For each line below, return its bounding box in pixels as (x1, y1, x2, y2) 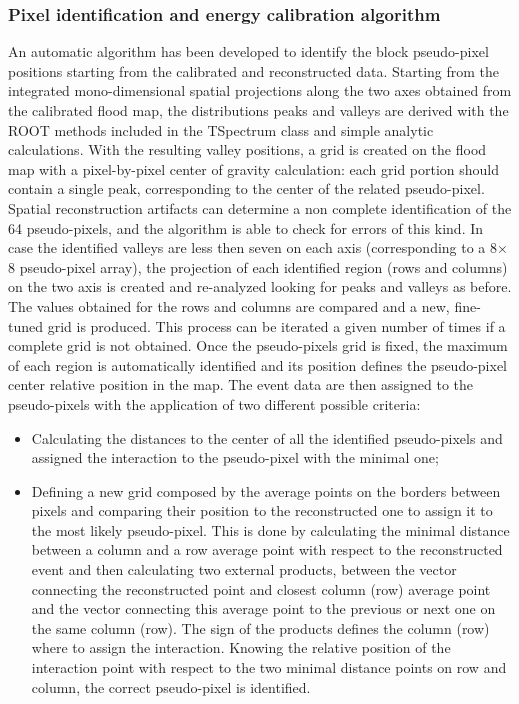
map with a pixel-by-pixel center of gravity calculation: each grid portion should (8, 158, 500, 179)
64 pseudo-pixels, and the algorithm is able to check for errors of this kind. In (8, 217, 484, 238)
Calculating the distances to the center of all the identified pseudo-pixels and (31, 427, 503, 448)
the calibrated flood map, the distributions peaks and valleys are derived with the (8, 100, 509, 120)
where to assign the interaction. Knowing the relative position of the (31, 637, 451, 658)
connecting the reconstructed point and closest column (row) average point (31, 578, 491, 599)
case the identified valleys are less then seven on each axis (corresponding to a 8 (8, 237, 498, 258)
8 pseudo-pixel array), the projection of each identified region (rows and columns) (8, 256, 508, 277)
